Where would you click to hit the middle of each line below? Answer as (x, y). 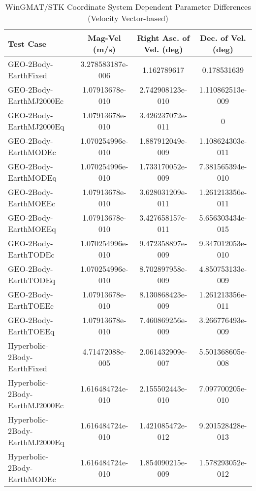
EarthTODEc (31, 254)
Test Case (27, 43)
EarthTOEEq (31, 331)
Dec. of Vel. (223, 38)
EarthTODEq (32, 280)
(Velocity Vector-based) (128, 18)
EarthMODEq (32, 178)
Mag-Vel (104, 38)
